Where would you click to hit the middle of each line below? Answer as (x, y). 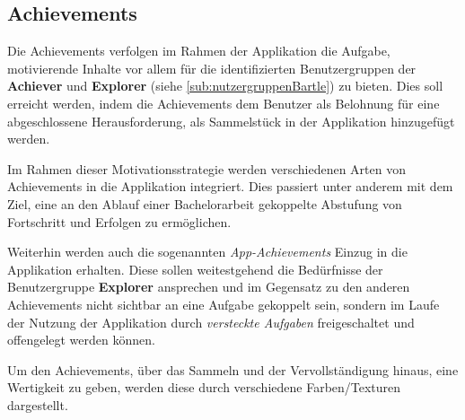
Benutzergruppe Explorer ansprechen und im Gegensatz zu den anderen (209, 287)
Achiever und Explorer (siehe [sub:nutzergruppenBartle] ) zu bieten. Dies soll (225, 86)
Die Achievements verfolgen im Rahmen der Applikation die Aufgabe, (199, 51)
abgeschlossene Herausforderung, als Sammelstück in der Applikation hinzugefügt (231, 121)
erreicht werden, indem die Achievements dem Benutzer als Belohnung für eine (224, 103)
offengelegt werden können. (81, 340)
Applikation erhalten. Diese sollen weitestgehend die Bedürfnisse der (195, 269)
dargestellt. (38, 404)
